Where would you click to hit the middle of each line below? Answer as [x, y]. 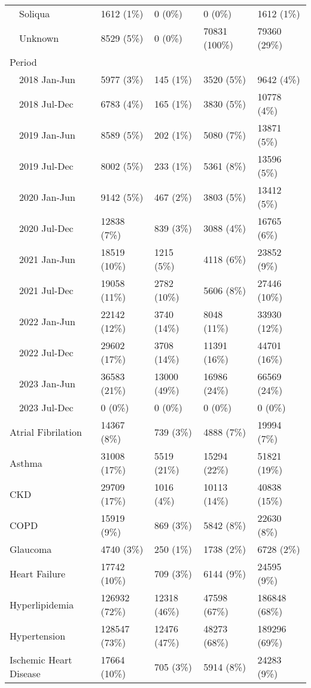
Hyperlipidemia [42, 604]
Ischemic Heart [41, 660]
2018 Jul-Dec [46, 103]
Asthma [26, 463]
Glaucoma [31, 549]
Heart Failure [38, 573]
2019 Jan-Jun [47, 134]
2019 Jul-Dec [46, 166]
